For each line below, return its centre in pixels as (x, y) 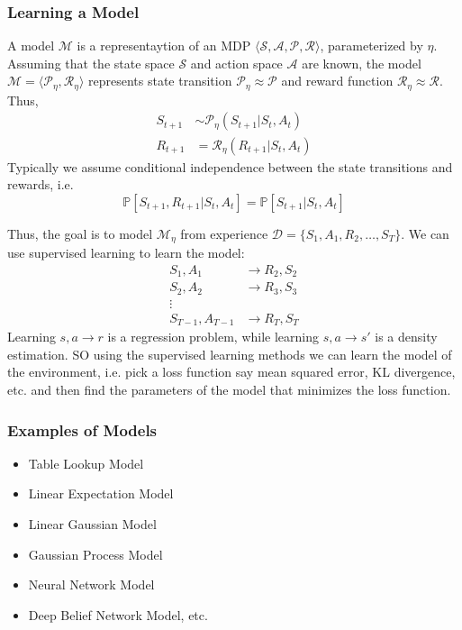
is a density (406, 337)
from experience (224, 233)
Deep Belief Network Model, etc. (118, 614)
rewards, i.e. (41, 184)
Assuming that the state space (91, 63)
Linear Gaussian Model (92, 524)
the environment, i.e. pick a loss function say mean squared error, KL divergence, (231, 372)
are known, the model (362, 63)
